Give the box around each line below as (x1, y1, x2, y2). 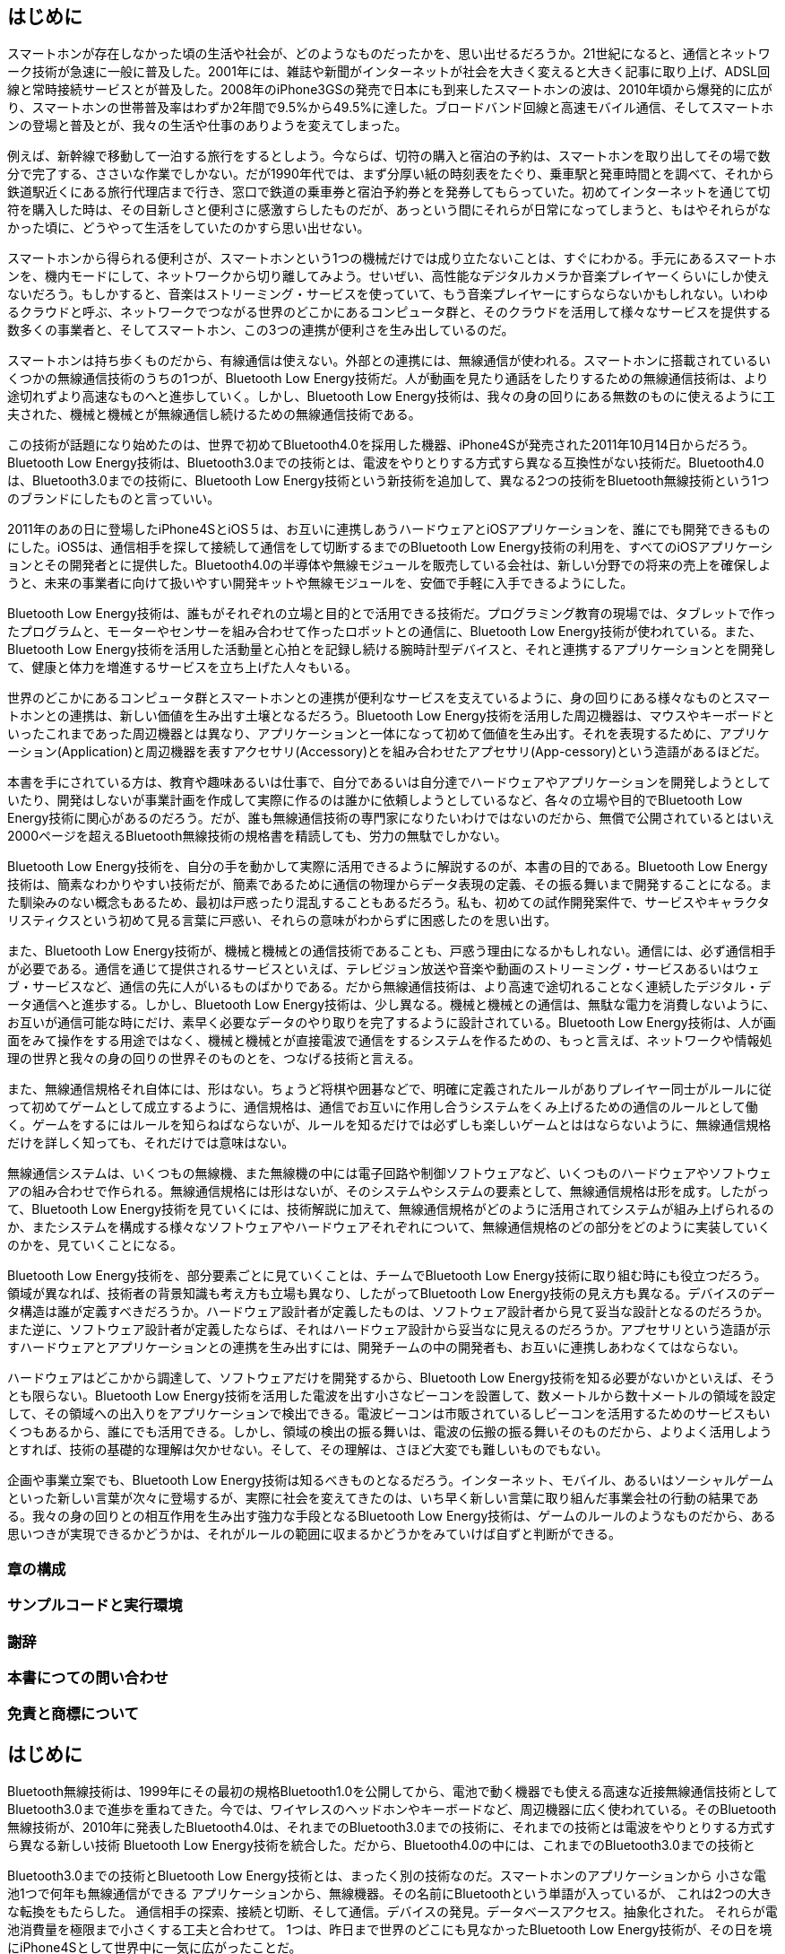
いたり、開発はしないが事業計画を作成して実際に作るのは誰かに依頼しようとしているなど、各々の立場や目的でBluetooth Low (7, 792, 743, 808)
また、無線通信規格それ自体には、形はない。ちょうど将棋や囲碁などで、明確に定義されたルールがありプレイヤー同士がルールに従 (7, 1081, 772, 1097)
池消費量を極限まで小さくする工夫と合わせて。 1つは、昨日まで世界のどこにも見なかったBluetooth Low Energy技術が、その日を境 (7, 1922, 772, 1938)
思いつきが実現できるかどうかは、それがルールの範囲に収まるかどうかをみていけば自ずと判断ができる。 (7, 1526, 621, 1542)
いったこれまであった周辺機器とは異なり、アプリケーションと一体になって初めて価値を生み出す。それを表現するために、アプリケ (7, 726, 770, 742)
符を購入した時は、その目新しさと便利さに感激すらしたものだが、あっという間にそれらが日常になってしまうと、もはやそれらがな (7, 202, 772, 218)
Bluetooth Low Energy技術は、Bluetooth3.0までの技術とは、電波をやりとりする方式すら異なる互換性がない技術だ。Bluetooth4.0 (7, 455, 764, 471)
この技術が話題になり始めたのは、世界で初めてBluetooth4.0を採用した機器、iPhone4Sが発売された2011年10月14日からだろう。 (7, 437, 755, 453)
